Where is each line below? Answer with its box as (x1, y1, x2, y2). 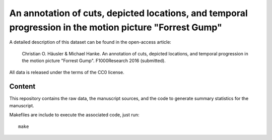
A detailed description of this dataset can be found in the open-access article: (9, 39, 171, 45)
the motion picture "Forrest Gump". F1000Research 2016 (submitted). (22, 58, 166, 64)
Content (9, 82, 36, 91)
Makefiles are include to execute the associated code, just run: (9, 112, 140, 118)
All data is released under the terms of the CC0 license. (9, 69, 124, 75)
